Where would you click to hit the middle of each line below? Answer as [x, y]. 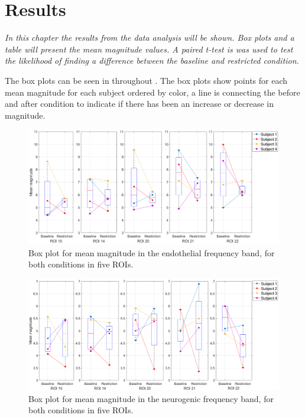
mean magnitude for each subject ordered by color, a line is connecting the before [152, 92]
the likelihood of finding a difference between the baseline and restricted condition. [152, 61]
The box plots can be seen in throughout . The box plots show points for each [146, 80]
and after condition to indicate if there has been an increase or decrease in [139, 104]
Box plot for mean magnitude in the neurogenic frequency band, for [151, 398]
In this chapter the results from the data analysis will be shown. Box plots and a [150, 37]
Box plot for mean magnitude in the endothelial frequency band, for [152, 252]
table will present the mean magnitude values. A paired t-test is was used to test [149, 49]
